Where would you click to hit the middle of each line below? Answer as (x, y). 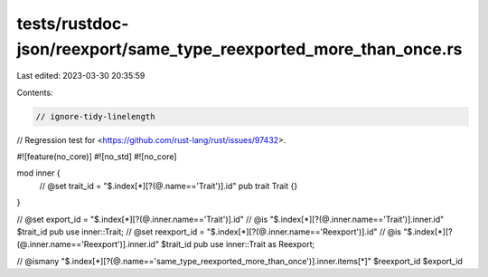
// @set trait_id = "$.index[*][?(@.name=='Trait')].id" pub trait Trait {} (169, 186)
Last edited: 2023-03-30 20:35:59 (81, 76)
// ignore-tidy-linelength (95, 116)
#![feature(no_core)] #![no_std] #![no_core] (97, 157)
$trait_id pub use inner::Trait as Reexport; (238, 244)
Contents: (35, 92)
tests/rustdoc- (73, 24)
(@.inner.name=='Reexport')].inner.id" (88, 244)
